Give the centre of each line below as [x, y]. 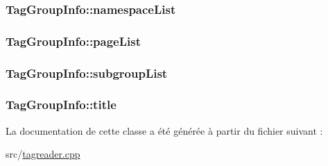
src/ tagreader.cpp [43, 154]
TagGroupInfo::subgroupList [87, 73]
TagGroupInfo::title [61, 105]
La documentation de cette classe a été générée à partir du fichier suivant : [164, 130]
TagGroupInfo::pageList [74, 41]
